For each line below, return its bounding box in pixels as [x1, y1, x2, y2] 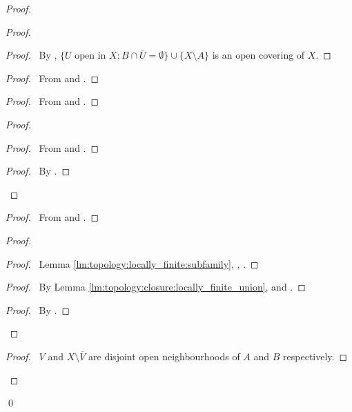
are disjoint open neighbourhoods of [88, 349, 240, 363]
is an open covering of [212, 48, 305, 62]
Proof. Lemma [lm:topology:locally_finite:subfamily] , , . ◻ [6, 256, 259, 271]
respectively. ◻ [283, 349, 348, 363]
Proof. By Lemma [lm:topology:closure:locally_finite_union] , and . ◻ [6, 279, 306, 294]
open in [75, 51, 106, 61]
